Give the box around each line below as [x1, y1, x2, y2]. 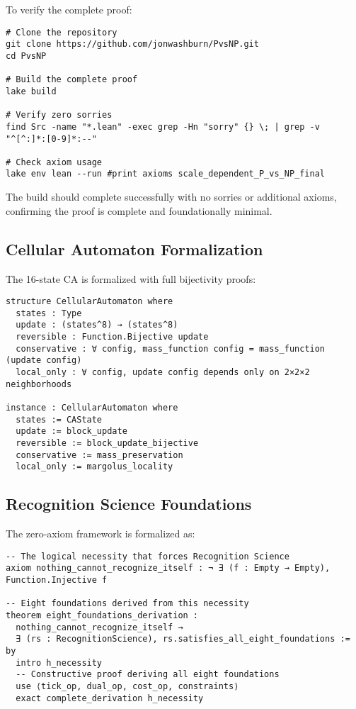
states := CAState [16, 414, 103, 425]
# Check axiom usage [6, 157, 103, 167]
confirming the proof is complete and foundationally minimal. [6, 203, 272, 218]
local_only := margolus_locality [16, 462, 173, 472]
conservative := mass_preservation [16, 450, 183, 460]
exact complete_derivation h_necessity [16, 693, 204, 703]
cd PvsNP [6, 50, 47, 61]
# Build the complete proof [6, 74, 138, 85]
